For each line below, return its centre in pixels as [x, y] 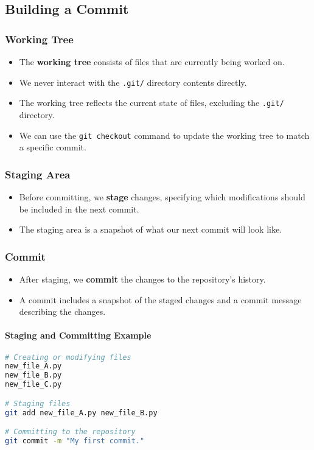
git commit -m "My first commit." [75, 441]
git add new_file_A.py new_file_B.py [81, 413]
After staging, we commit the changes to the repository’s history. [142, 279]
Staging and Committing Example [78, 335]
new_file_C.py [33, 385]
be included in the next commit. [79, 209]
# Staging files [38, 403]
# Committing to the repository [70, 432]
